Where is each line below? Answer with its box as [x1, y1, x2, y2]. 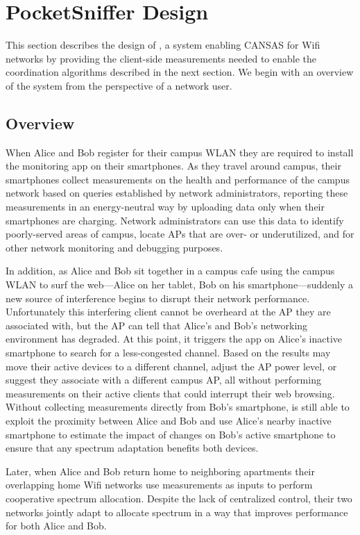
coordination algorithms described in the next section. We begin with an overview [6, 65, 354, 79]
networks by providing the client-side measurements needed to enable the [6, 51, 316, 65]
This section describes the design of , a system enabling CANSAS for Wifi [6, 38, 320, 52]
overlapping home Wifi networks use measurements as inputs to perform [6, 477, 313, 492]
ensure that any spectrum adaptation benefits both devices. [6, 441, 259, 455]
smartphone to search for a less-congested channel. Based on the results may [6, 345, 331, 360]
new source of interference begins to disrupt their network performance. [6, 290, 310, 305]
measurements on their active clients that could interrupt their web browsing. [6, 386, 335, 400]
